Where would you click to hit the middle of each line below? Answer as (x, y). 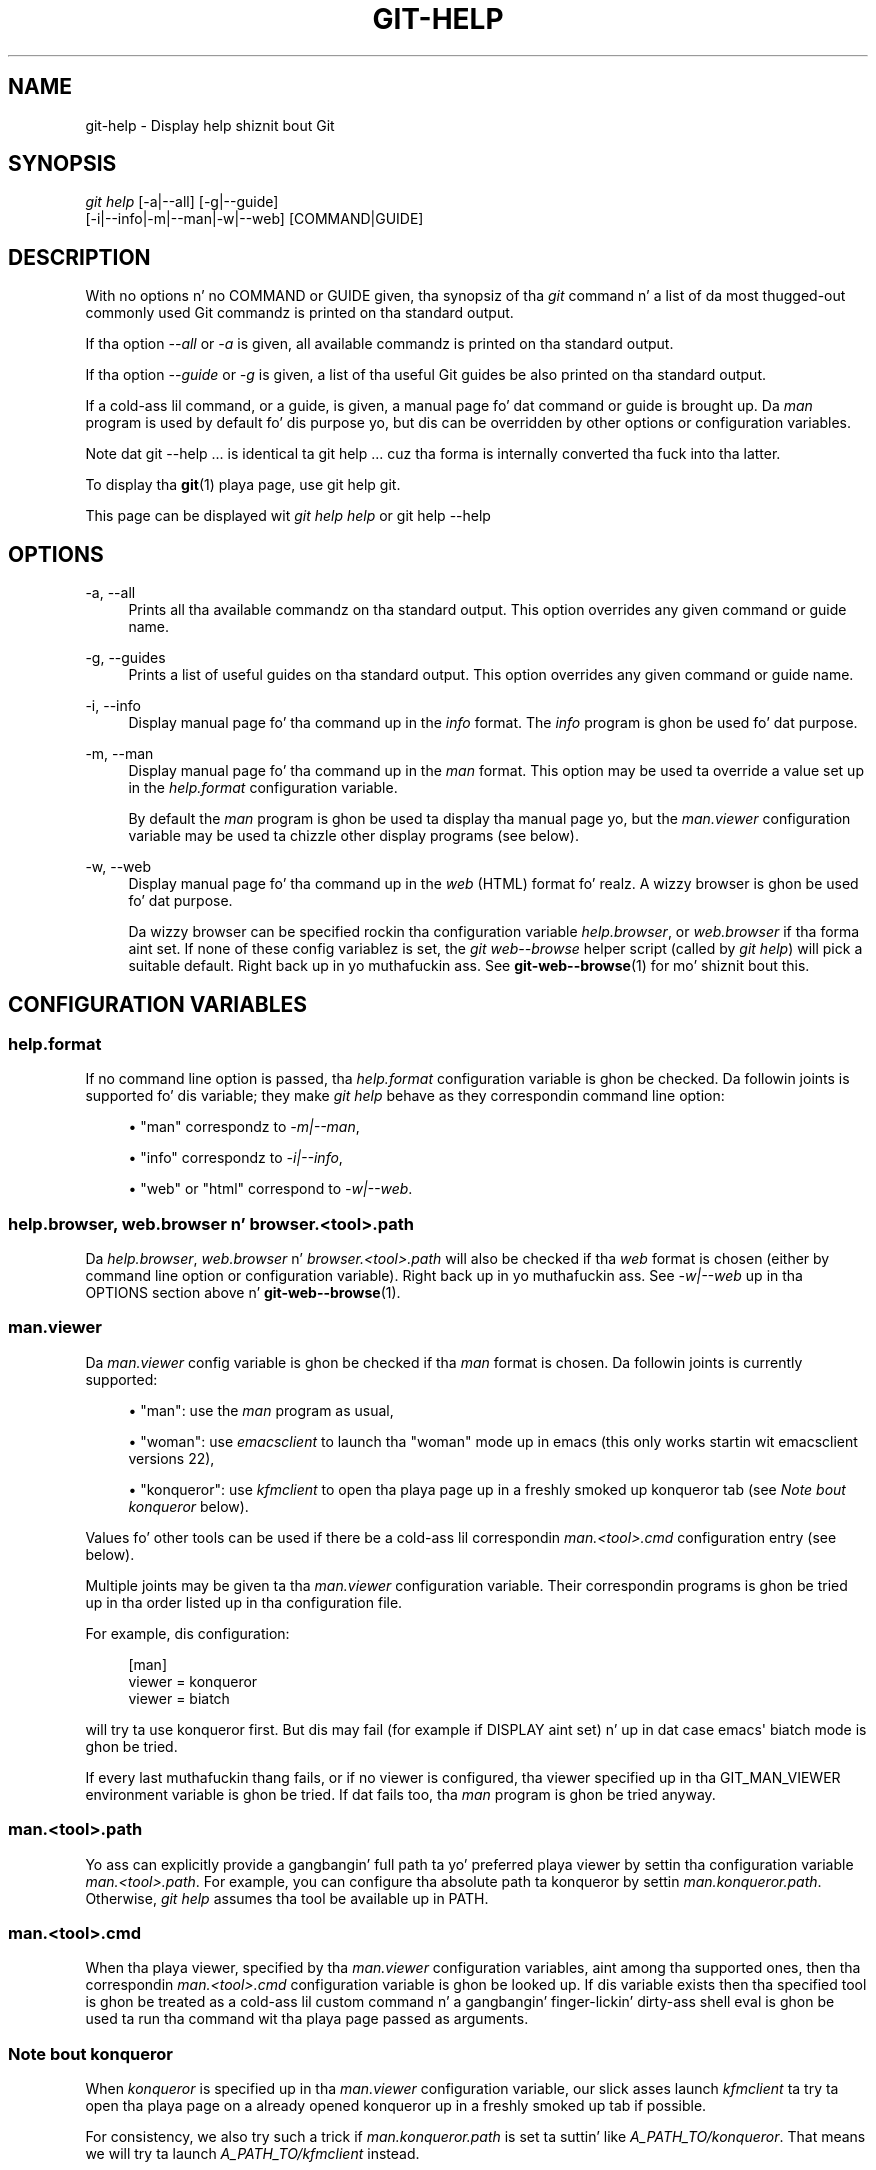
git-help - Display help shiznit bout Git (210, 125)
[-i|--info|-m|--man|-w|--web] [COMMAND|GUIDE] (254, 219)
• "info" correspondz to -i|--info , (235, 1158)
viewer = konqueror (193, 1681)
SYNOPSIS (62, 164)
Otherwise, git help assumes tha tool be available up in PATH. (287, 1898)
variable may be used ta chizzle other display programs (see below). (353, 836)
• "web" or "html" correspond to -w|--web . (270, 1189)
